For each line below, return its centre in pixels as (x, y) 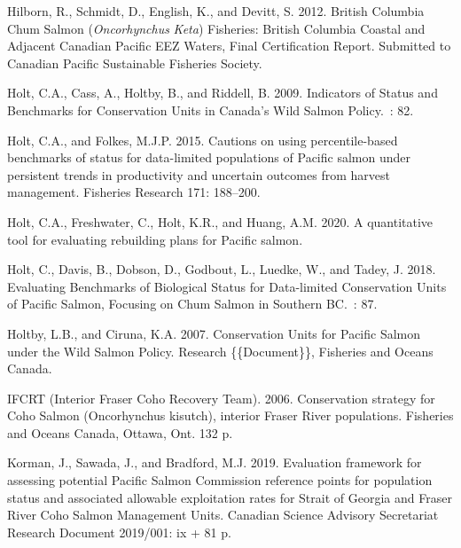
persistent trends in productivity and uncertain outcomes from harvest (199, 174)
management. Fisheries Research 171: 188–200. (134, 192)
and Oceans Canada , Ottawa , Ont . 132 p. (120, 432)
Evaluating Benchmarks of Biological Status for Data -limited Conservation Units (227, 286)
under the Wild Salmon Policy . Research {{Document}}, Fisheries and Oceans (220, 351)
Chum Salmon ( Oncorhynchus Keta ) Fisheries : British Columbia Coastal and (216, 28)
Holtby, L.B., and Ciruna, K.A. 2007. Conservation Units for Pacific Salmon (214, 333)
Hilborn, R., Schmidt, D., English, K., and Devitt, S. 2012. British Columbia (216, 11)
